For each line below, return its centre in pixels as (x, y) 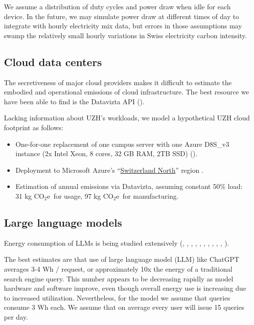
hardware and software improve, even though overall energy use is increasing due (125, 288)
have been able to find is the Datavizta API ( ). (74, 101)
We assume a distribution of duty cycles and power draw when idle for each (117, 6)
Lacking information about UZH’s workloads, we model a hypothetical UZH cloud (127, 118)
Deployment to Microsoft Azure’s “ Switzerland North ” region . (109, 170)
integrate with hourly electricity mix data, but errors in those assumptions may (123, 26)
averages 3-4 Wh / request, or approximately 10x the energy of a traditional (118, 268)
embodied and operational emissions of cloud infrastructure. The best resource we (127, 92)
